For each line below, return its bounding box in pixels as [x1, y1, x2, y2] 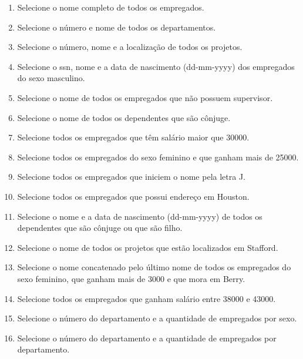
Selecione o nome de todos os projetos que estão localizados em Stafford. [17, 241, 278, 253]
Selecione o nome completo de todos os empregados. [17, 1, 204, 13]
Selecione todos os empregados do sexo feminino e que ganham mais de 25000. [17, 150, 299, 163]
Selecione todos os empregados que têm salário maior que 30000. [17, 131, 250, 143]
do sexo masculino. [17, 72, 85, 84]
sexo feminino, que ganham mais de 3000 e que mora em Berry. [17, 272, 245, 284]
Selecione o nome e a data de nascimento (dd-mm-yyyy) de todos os [17, 210, 262, 222]
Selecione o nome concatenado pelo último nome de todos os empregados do [17, 261, 291, 273]
